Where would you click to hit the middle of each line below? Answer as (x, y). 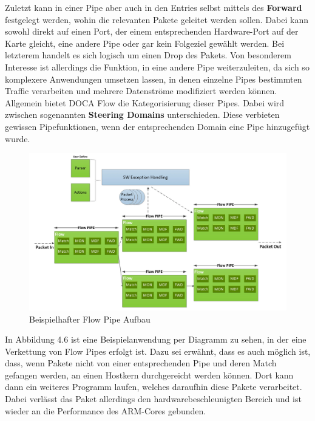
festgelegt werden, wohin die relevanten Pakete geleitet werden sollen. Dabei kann (157, 19)
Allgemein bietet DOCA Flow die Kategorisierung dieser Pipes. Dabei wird (145, 102)
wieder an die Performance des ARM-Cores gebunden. (106, 410)
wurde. (18, 138)
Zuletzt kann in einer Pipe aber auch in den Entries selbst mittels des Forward (154, 7)
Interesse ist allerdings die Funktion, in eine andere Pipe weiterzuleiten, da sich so (157, 67)
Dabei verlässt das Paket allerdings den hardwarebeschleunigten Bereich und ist (153, 399)
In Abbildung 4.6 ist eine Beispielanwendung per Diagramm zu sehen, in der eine (156, 339)
